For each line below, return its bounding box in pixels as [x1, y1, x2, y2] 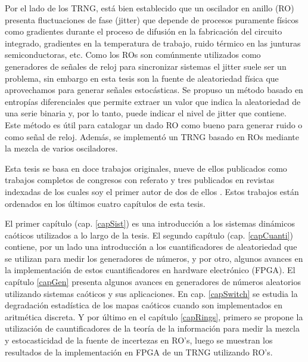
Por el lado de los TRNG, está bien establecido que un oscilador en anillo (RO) [5, 2, 294, 14]
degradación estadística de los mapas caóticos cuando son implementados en [5, 299, 283, 311]
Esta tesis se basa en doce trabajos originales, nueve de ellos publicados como [5, 162, 287, 174]
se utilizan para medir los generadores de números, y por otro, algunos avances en [5, 252, 303, 264]
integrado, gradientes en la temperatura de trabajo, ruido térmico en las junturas [5, 36, 301, 49]
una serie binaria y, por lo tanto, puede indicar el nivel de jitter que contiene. [5, 107, 287, 119]
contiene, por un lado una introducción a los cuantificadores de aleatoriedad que [5, 240, 297, 253]
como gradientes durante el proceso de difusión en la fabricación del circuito [5, 25, 282, 38]
